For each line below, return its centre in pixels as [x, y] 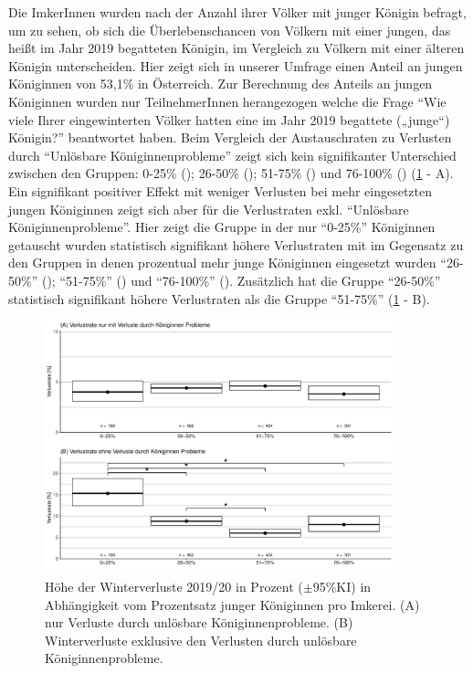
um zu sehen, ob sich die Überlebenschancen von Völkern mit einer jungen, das [230, 30]
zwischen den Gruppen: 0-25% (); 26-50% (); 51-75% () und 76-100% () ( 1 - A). [231, 173]
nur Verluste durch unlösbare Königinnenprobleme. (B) [199, 622]
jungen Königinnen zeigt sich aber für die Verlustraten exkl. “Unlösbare [209, 209]
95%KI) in [342, 586]
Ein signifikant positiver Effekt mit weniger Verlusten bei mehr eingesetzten [221, 190]
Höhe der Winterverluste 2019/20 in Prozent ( [174, 586]
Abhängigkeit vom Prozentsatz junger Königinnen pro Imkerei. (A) [232, 604]
